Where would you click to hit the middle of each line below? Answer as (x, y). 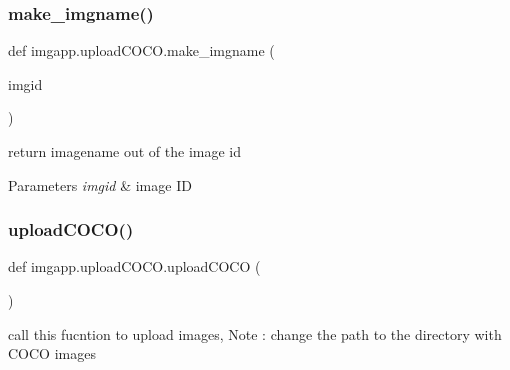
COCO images (52, 353)
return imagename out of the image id (125, 151)
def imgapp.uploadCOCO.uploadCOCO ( (134, 266)
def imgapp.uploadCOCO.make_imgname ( (141, 50)
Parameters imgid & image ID (100, 184)
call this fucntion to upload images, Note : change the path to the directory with (255, 333)
